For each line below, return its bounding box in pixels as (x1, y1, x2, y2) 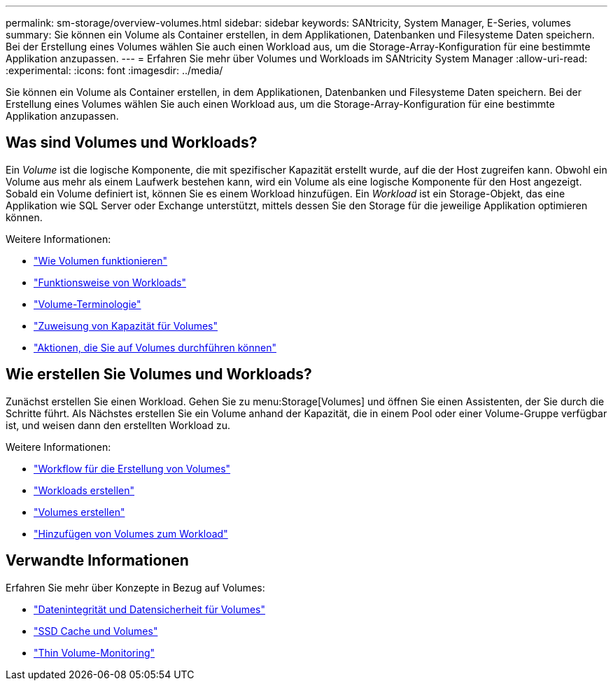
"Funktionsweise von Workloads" (34, 276, 186, 288)
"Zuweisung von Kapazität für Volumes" (34, 319, 218, 332)
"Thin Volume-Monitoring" (34, 646, 155, 659)
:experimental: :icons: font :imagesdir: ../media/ (6, 64, 223, 76)
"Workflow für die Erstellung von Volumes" (34, 462, 231, 475)
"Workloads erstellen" (34, 484, 135, 496)
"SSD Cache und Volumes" (34, 624, 158, 637)
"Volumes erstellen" (34, 505, 125, 518)
